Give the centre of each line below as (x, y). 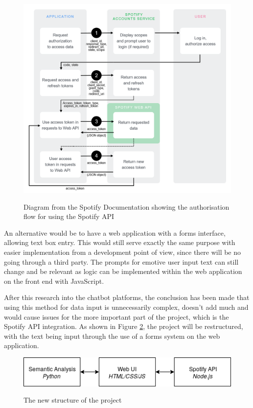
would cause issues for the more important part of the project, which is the (116, 316)
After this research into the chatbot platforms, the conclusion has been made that (127, 297)
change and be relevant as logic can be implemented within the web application (123, 271)
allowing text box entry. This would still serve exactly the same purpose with (120, 242)
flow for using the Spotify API (69, 216)
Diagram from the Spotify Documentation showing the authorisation (126, 206)
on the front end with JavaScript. (54, 281)
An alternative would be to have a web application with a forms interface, (115, 232)
